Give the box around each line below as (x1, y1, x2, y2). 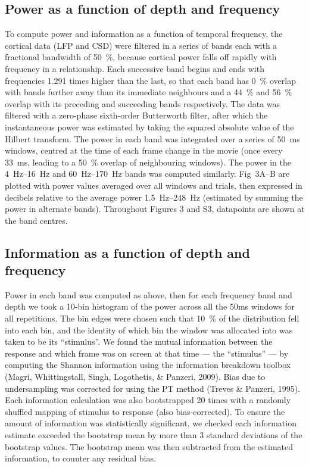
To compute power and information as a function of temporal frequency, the (5, 27, 283, 40)
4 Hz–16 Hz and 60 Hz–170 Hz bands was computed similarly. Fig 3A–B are (5, 167, 290, 180)
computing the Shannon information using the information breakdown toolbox (5, 358, 291, 371)
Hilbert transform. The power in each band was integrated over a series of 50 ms (5, 132, 300, 145)
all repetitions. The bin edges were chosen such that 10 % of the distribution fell (5, 312, 299, 325)
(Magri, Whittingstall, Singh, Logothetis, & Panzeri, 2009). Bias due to (5, 370, 266, 383)
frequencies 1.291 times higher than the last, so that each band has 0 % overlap (5, 74, 296, 86)
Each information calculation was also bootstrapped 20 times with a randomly (5, 394, 291, 406)
